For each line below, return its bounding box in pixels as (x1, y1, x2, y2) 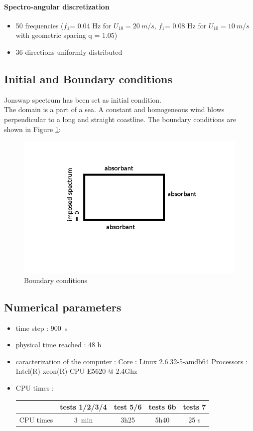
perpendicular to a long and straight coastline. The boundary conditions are (4, 114, 236, 124)
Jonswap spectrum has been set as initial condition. (4, 94, 162, 105)
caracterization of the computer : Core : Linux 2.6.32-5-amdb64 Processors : (15, 356, 248, 366)
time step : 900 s (15, 322, 68, 333)
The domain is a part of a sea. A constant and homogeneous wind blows (4, 104, 225, 115)
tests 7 (183, 402, 206, 412)
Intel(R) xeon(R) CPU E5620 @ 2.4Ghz (15, 366, 137, 376)
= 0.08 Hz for (164, 20, 207, 30)
